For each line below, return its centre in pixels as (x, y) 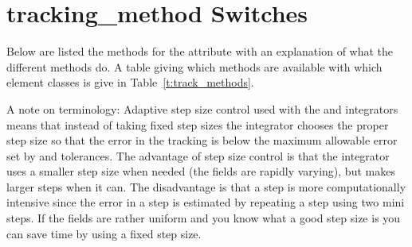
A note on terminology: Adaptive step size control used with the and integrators (202, 108)
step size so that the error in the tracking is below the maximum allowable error (202, 140)
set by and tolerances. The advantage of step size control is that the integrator (198, 155)
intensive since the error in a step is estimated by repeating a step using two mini (206, 202)
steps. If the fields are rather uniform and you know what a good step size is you (204, 218)
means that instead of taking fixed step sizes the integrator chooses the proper (198, 124)
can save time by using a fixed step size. (104, 233)
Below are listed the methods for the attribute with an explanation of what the (200, 51)
